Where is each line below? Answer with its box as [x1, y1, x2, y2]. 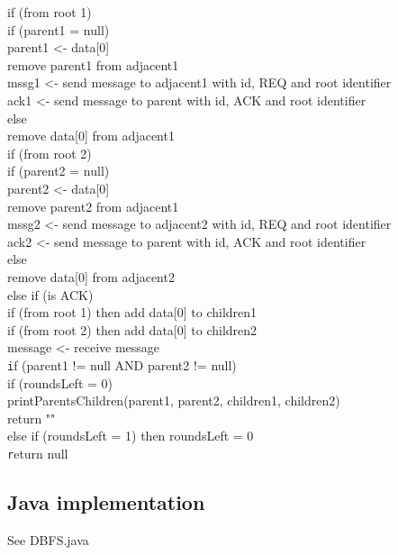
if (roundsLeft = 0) [7, 373, 113, 392]
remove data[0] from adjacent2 [7, 267, 175, 286]
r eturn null [7, 443, 68, 462]
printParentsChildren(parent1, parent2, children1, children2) [7, 391, 340, 410]
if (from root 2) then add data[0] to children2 [7, 320, 258, 339]
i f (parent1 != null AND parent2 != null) [7, 355, 237, 374]
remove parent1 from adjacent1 [7, 55, 179, 74]
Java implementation [7, 487, 205, 515]
